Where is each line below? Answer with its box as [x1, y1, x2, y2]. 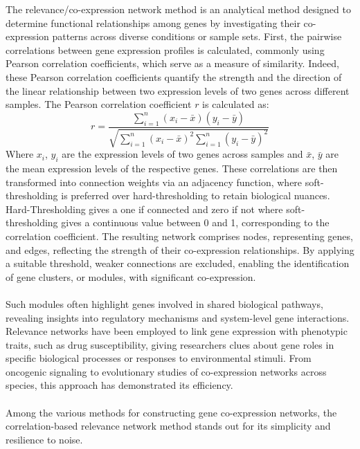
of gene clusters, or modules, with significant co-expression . [6, 269, 256, 284]
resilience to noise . [6, 432, 83, 446]
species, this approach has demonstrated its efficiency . [6, 378, 233, 392]
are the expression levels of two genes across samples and [62, 147, 303, 161]
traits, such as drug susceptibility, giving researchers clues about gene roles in [6, 337, 334, 351]
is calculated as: [202, 97, 269, 111]
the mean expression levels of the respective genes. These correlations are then [6, 161, 338, 175]
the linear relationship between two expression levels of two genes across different [6, 83, 350, 98]
